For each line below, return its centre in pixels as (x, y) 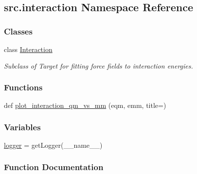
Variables (22, 127)
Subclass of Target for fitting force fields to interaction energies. (98, 65)
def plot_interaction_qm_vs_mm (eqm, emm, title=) (85, 105)
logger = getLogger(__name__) (53, 145)
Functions (23, 87)
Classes (18, 31)
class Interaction (28, 49)
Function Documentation (54, 166)
